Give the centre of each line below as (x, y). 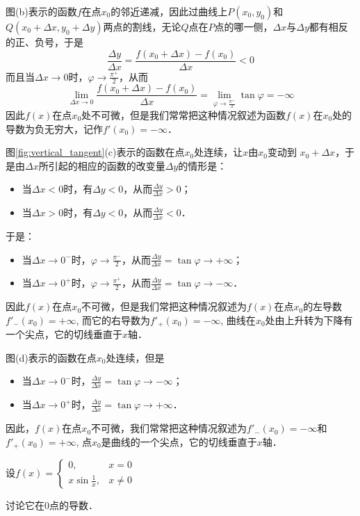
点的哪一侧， (244, 26)
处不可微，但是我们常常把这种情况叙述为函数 (184, 114)
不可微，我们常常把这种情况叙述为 (169, 428)
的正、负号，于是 (44, 42)
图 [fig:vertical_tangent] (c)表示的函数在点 (95, 152)
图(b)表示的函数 (41, 11)
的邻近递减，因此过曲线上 (169, 11)
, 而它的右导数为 (113, 320)
